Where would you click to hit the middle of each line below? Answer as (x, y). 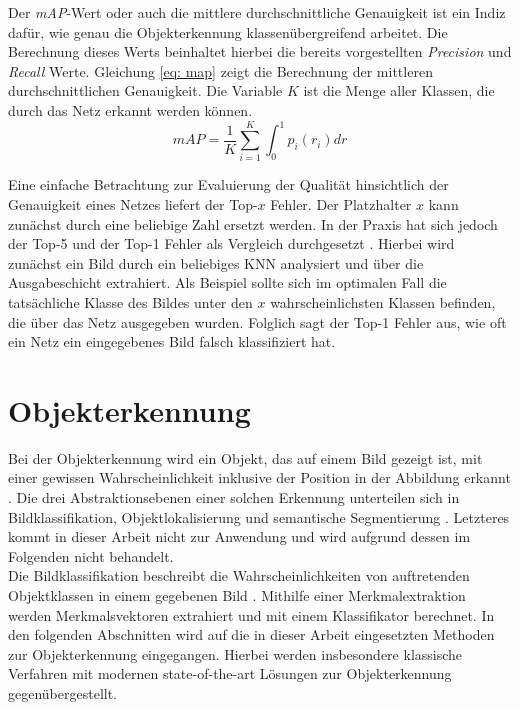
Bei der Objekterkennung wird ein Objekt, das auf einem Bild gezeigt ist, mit (245, 457)
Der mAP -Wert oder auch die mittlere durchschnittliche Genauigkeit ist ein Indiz (257, 12)
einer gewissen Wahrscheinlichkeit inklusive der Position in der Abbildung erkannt (259, 477)
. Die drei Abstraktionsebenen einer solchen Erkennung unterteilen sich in (234, 497)
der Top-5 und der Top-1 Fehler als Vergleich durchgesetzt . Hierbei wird (231, 243)
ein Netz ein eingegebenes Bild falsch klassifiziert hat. (172, 341)
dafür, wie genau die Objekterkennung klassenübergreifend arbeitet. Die (228, 31)
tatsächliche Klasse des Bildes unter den (130, 301)
